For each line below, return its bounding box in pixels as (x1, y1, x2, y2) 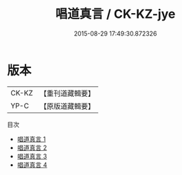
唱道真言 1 (16, 135, 46, 143)
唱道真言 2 (16, 143, 47, 152)
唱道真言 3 (16, 152, 47, 160)
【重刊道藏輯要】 (39, 89, 95, 98)
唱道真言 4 (16, 161, 47, 169)
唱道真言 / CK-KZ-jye (55, 6, 176, 22)
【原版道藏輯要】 (39, 101, 95, 110)
